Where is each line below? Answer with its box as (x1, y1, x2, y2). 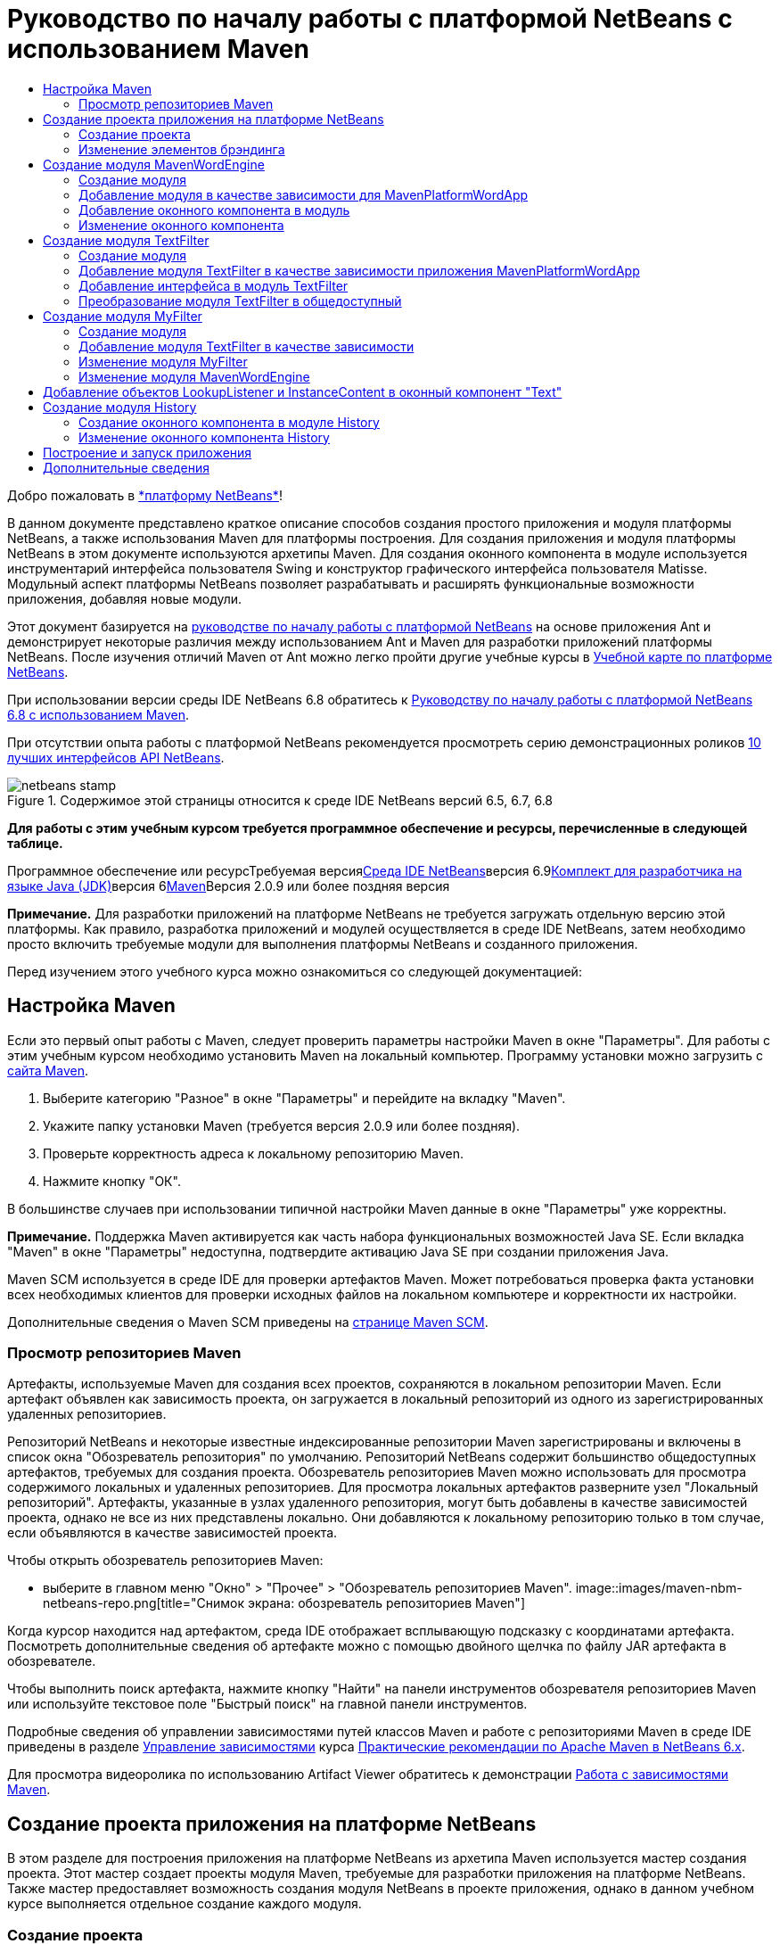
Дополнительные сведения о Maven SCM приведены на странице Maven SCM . (7, 1314, 489, 1330)
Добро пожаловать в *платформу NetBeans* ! (7, 487, 283, 503)
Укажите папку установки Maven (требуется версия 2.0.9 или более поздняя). (43, 1117, 521, 1133)
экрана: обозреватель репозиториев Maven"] (247, 1595, 525, 1611)
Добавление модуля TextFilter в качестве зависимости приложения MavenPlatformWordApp (78, 262, 640, 278)
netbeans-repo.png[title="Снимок (43, 1595, 244, 1611)
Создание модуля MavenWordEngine (43, 156, 265, 172)
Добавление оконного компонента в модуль (78, 202, 350, 218)
